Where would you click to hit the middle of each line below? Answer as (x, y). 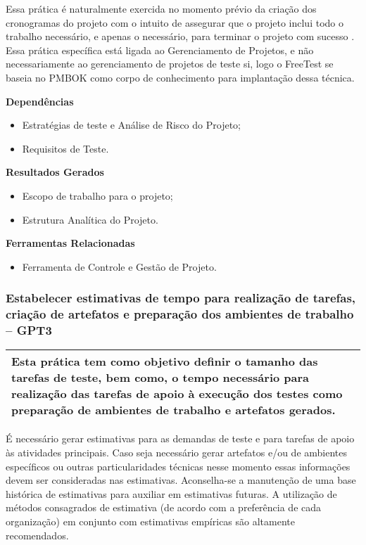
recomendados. (37, 535)
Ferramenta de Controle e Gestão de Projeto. (119, 266)
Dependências (40, 101)
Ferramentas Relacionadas (70, 243)
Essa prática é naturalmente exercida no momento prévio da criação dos (161, 8)
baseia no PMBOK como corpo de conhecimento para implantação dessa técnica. (180, 77)
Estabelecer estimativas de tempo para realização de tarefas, (181, 298)
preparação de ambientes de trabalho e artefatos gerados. (173, 410)
